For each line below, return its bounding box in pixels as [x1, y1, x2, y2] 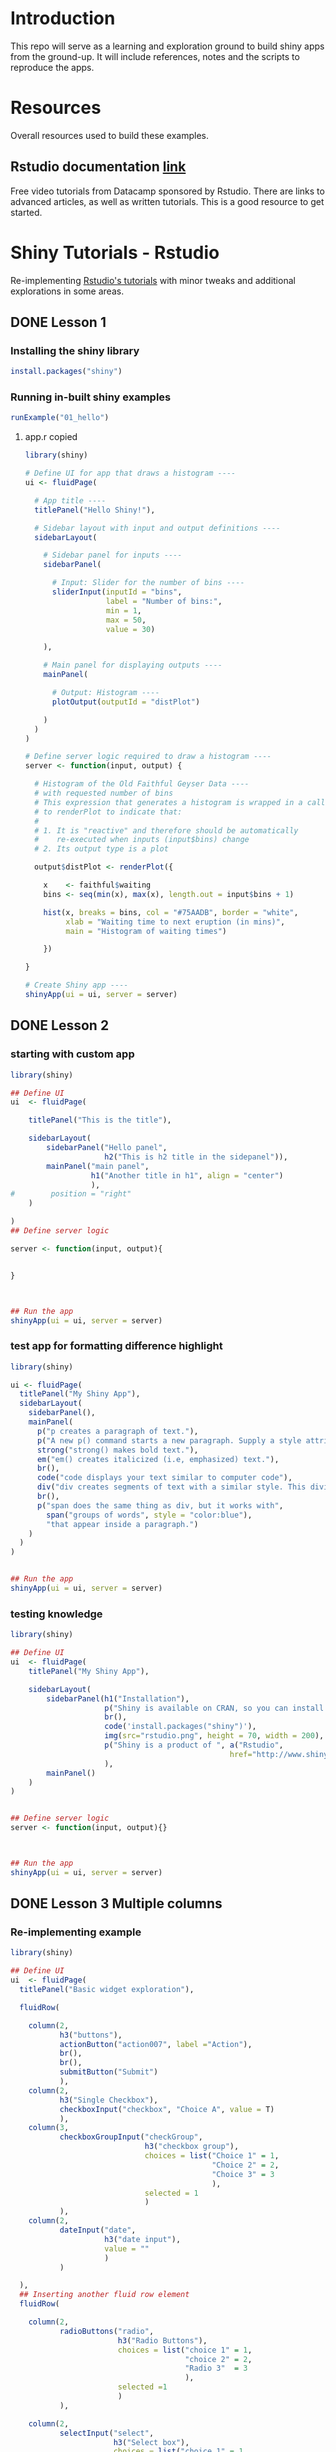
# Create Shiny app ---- [24, 980, 129, 991]
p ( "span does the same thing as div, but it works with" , [36, 1500, 284, 1511]
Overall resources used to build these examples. [10, 129, 210, 141]
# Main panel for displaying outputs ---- [43, 660, 223, 671]
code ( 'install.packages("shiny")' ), [104, 1722, 257, 1732]
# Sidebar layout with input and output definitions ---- [34, 523, 281, 533]
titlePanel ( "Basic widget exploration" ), [19, 1985, 195, 1995]
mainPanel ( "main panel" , [46, 1161, 150, 1171]
